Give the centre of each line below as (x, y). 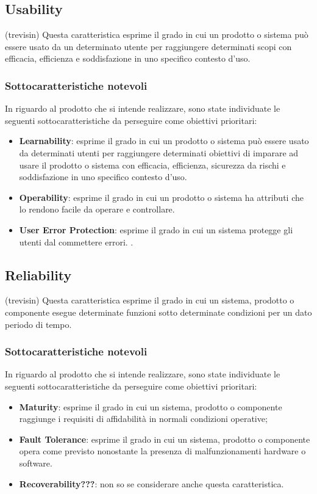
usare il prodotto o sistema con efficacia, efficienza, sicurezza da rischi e (152, 165)
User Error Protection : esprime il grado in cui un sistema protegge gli (156, 229)
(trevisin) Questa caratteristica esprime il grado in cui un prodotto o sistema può (157, 35)
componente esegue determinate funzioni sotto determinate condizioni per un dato (158, 312)
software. (36, 463)
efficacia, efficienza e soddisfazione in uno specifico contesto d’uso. (128, 58)
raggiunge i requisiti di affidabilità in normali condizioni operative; (143, 419)
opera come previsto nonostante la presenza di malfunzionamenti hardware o (162, 451)
